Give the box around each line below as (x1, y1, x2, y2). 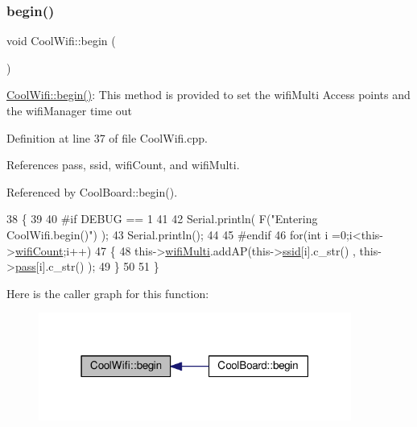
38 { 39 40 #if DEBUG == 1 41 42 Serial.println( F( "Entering (6, 210, 318, 227)
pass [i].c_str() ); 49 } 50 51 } (14, 258, 159, 275)
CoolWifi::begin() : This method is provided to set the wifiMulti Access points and (6, 86, 411, 103)
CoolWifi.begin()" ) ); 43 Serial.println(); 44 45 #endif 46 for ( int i (6, 226, 328, 243)
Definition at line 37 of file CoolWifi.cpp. (6, 129, 208, 146)
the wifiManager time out (6, 102, 132, 118)
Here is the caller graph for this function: (6, 284, 209, 301)
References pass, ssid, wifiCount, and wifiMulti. (6, 156, 240, 173)
